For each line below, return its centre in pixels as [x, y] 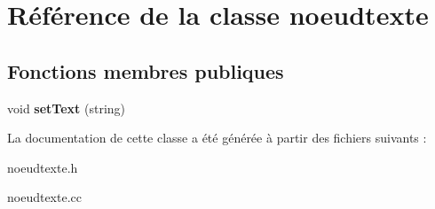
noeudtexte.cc [44, 197]
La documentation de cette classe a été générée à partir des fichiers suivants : [217, 138]
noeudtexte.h [43, 167]
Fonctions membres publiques [146, 70]
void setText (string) [67, 108]
